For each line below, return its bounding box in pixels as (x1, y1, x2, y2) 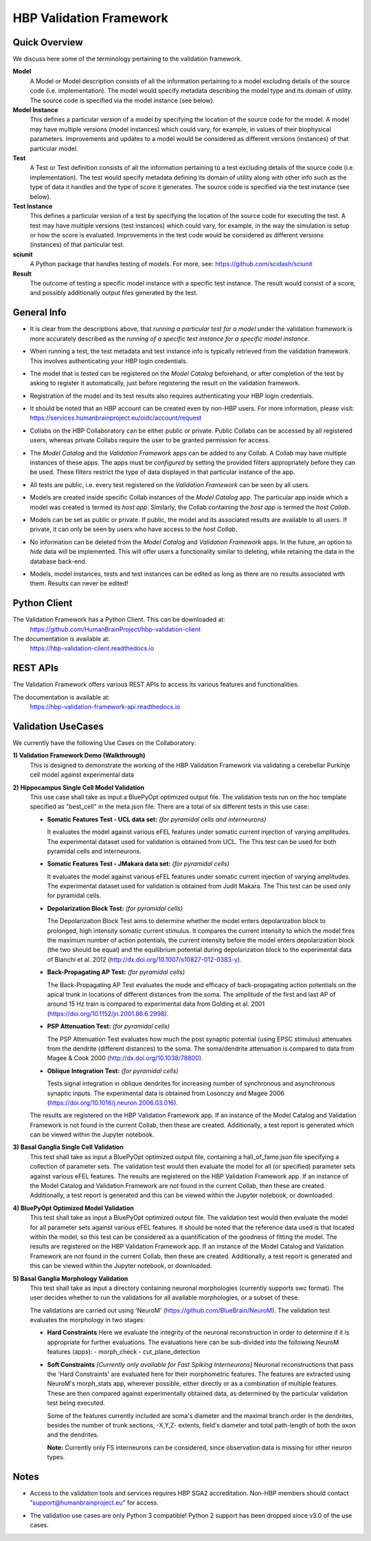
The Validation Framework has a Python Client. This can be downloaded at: (12, 616, 226, 624)
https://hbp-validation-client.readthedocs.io (30, 644, 155, 653)
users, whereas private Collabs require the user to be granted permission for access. (30, 436, 271, 444)
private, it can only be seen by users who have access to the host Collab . (30, 525, 238, 533)
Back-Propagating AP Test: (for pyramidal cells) (47, 968, 185, 976)
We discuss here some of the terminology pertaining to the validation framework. (12, 55, 243, 63)
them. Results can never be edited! (30, 579, 128, 588)
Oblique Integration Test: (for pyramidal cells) (47, 1066, 179, 1075)
